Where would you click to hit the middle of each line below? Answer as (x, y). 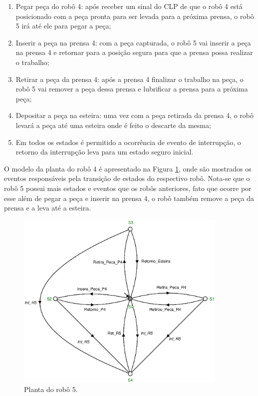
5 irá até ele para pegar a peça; (63, 26)
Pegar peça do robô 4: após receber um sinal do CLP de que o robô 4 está (129, 6)
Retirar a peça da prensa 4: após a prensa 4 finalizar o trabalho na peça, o (129, 79)
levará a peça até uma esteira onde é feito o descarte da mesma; (113, 125)
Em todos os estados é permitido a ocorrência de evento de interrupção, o (128, 142)
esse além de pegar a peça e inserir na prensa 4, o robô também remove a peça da (129, 198)
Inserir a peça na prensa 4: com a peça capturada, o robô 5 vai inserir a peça (133, 42)
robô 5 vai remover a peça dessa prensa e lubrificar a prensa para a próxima (132, 89)
